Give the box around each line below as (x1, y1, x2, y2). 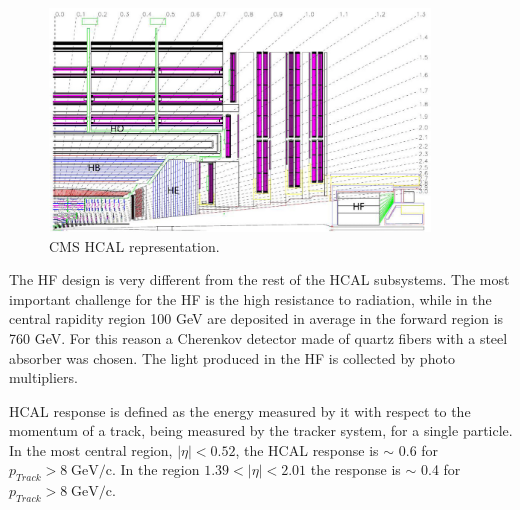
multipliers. (9, 367, 78, 388)
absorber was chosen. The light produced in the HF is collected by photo (9, 347, 455, 368)
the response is (310, 459, 401, 480)
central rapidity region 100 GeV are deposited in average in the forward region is (9, 308, 504, 329)
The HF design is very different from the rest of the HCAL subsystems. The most (9, 269, 510, 290)
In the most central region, (9, 439, 173, 460)
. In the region (112, 459, 200, 480)
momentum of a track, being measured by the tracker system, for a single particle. (9, 420, 513, 441)
